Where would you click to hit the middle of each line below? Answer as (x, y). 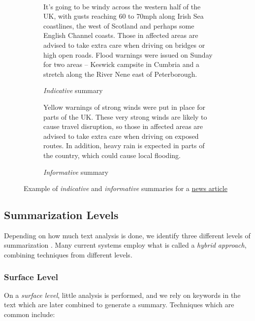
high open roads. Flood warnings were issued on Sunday (128, 54)
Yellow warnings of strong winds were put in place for (124, 107)
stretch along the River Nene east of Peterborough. (120, 74)
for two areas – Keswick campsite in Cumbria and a (121, 64)
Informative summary (76, 172)
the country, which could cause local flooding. (112, 155)
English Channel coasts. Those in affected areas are (121, 35)
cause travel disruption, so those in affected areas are (123, 126)
